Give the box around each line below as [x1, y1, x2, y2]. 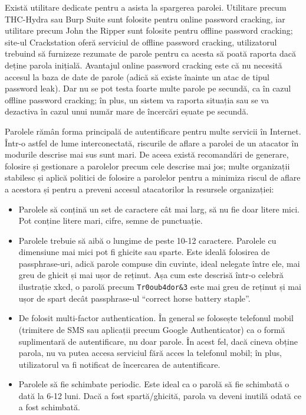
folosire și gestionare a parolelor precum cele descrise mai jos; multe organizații [5, 159, 290, 172]
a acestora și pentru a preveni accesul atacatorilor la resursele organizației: [5, 182, 274, 195]
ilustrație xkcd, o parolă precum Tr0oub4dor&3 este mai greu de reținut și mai [18, 280, 301, 293]
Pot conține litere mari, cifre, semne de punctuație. [18, 214, 203, 227]
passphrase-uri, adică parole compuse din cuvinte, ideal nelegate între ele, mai [18, 257, 300, 269]
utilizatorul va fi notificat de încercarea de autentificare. [18, 358, 221, 370]
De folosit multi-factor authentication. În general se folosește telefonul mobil [18, 312, 294, 324]
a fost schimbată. [18, 401, 80, 413]
